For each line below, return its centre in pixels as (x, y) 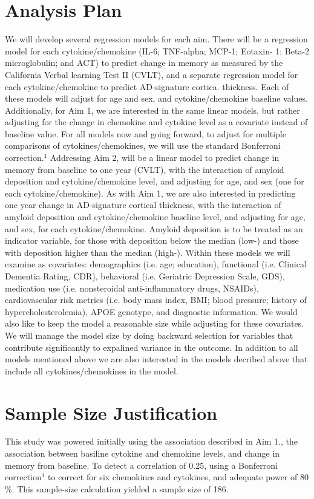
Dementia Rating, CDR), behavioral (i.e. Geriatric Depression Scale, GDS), (145, 276)
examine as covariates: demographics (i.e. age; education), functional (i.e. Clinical (156, 264)
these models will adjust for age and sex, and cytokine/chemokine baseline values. (156, 98)
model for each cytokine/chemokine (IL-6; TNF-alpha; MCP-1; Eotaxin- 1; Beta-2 (157, 51)
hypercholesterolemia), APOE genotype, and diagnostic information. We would (151, 311)
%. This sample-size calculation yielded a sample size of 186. (117, 488)
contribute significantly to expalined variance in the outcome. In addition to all (152, 347)
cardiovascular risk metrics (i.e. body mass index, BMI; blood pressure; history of (156, 300)
